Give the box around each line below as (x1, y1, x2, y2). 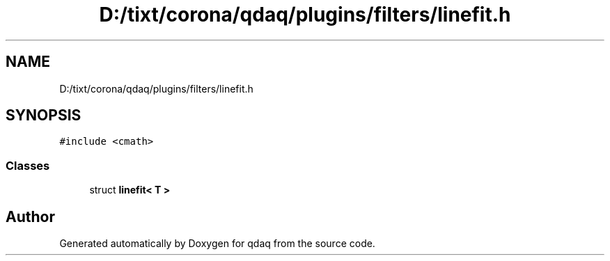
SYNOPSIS (6, 106, 81, 125)
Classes (6, 158, 50, 173)
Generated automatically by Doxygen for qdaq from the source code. (59, 237, 375, 250)
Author (6, 207, 55, 226)
